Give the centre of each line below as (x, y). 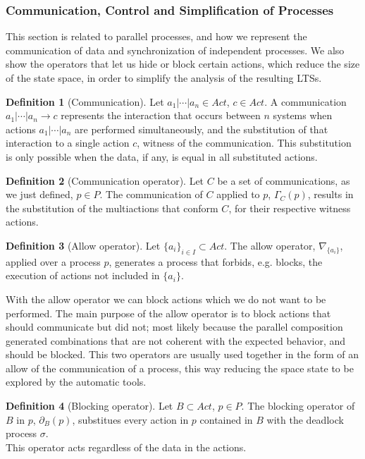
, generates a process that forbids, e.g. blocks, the (216, 261)
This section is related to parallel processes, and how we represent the (156, 36)
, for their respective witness (290, 208)
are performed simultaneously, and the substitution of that (202, 129)
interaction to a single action (68, 143)
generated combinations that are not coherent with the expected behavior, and (176, 340)
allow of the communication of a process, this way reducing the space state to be (180, 368)
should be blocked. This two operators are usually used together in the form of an (182, 354)
